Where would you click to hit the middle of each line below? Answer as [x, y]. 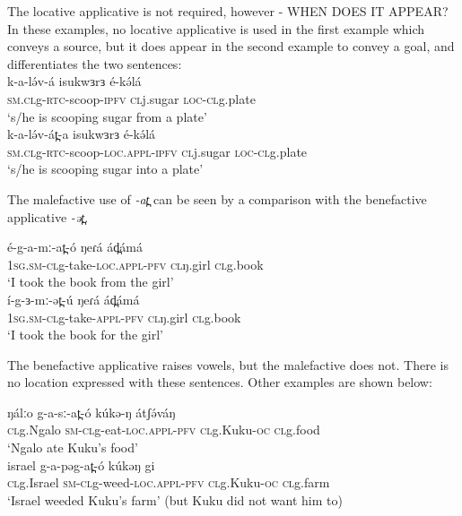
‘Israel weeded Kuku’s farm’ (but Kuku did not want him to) [175, 499]
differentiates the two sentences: [95, 63]
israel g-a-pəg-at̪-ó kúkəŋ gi [81, 464]
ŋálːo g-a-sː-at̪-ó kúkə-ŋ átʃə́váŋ [92, 412]
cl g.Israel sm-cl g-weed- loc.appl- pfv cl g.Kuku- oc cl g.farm [169, 482]
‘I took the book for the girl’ [85, 335]
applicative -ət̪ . [48, 216]
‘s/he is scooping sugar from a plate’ [107, 116]
